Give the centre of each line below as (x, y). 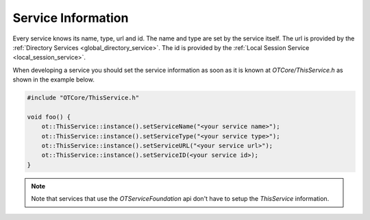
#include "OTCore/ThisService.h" (83, 98)
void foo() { (49, 117)
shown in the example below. (54, 80)
